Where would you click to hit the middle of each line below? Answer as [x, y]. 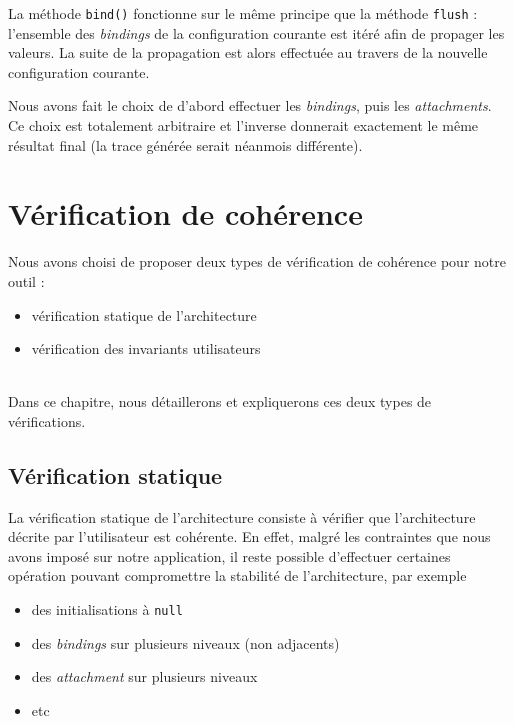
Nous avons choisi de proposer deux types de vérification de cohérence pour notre [257, 261]
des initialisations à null [107, 609]
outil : [26, 280]
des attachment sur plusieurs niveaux [144, 676]
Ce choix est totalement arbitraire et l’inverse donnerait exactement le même [243, 125]
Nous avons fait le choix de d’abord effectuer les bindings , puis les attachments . [250, 105]
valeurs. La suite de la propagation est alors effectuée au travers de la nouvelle [248, 52]
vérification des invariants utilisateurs [146, 348]
